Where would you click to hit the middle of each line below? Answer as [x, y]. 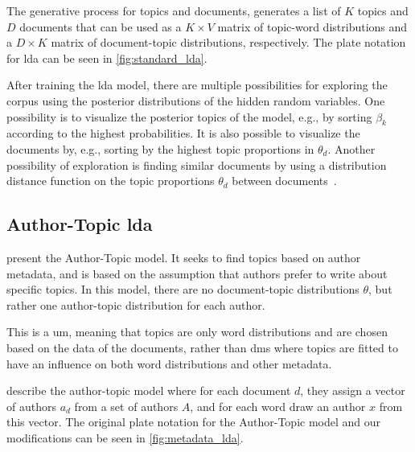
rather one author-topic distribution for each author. [136, 304]
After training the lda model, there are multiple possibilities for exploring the [197, 85]
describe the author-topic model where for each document [149, 390]
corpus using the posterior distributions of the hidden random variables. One [196, 100]
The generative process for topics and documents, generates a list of [174, 10]
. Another [351, 148]
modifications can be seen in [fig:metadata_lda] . [125, 437]
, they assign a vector [353, 390]
